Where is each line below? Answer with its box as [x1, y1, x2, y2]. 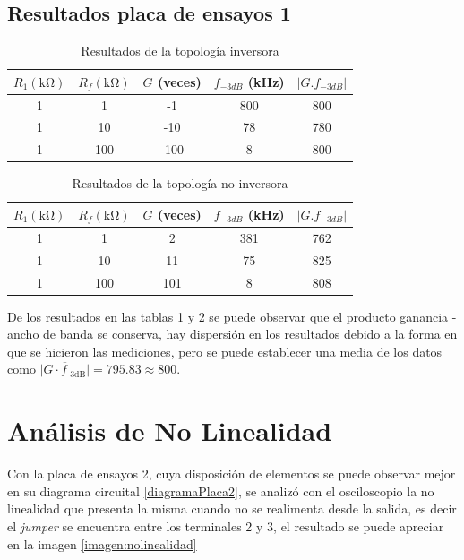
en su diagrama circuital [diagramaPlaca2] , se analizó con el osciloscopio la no [7, 481, 434, 500]
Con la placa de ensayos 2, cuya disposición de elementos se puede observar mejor [7, 464, 456, 483]
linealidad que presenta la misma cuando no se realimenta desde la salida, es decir [7, 499, 457, 518]
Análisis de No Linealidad [7, 412, 332, 449]
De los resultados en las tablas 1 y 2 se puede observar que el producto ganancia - [7, 306, 457, 325]
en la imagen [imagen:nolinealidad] [7, 534, 197, 553]
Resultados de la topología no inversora [72, 174, 288, 193]
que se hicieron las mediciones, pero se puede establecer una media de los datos [7, 341, 443, 360]
